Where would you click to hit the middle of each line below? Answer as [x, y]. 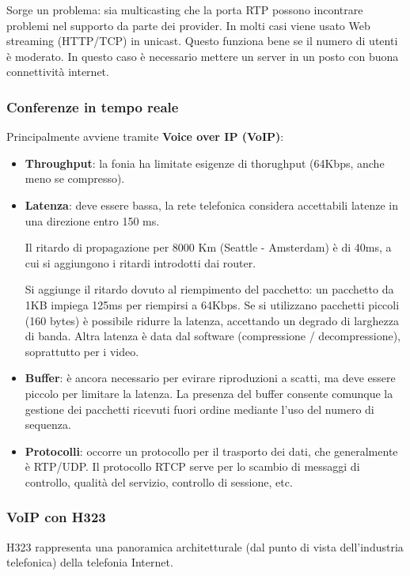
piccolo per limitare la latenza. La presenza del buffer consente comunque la [209, 393]
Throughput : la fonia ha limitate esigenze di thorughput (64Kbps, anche [205, 163]
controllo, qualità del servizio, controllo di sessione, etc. [159, 481]
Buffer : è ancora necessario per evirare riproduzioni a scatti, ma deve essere [210, 378]
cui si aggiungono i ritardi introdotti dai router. [140, 262]
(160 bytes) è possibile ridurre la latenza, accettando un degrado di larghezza [212, 320]
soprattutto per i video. [82, 351]
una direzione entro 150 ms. [92, 220]
